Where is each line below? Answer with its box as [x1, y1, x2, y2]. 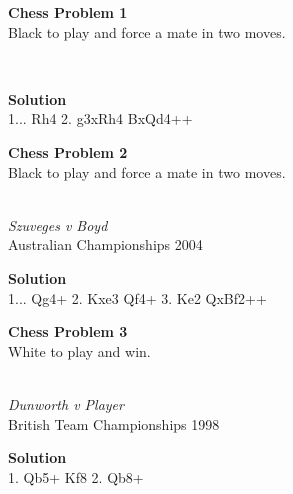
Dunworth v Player [8, 393, 124, 414]
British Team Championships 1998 [8, 413, 220, 434]
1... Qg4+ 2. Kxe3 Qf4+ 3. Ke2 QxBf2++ [8, 287, 267, 308]
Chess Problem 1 [8, 2, 128, 22]
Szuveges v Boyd [8, 214, 108, 235]
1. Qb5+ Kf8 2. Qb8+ [8, 466, 144, 487]
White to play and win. [8, 340, 151, 361]
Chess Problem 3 [8, 321, 128, 342]
